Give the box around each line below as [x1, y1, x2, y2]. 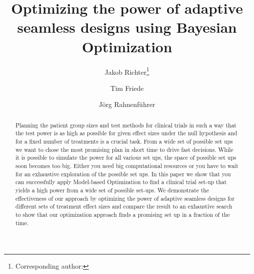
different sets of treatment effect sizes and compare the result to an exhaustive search [15, 202, 233, 211]
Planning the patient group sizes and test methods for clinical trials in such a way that [15, 121, 236, 129]
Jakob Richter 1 [105, 65, 149, 77]
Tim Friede [110, 83, 144, 93]
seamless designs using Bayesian [17, 17, 237, 37]
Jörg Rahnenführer [99, 99, 155, 109]
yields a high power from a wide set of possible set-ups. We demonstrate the [15, 186, 209, 194]
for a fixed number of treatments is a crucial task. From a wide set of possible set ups [15, 137, 233, 146]
